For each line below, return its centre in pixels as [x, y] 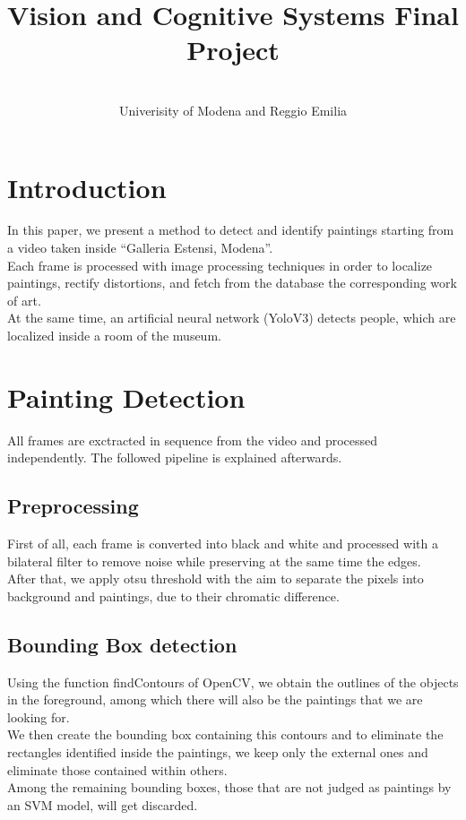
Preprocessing [73, 506]
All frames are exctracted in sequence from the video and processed [193, 440]
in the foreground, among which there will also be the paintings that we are [215, 699]
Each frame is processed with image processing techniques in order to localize [220, 265]
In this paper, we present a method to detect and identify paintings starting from [231, 230]
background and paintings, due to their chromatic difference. [173, 596]
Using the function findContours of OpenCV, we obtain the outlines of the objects [233, 682]
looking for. [39, 716]
